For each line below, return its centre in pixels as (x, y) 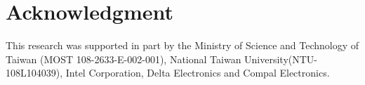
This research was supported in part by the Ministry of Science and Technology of (182, 45)
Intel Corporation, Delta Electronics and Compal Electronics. (198, 73)
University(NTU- (281, 59)
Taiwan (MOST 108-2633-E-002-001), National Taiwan (124, 59)
